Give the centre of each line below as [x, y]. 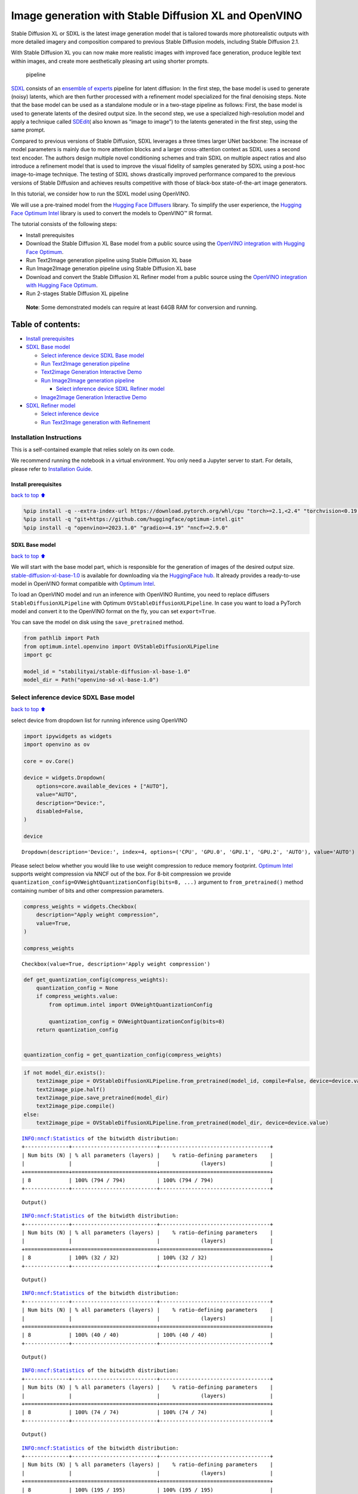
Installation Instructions [46, 437]
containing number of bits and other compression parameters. [87, 890]
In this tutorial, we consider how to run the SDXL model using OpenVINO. [101, 194]
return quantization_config [77, 1030]
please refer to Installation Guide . [52, 469]
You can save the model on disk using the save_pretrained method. [98, 622]
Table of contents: [46, 324]
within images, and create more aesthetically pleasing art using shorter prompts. [110, 61]
